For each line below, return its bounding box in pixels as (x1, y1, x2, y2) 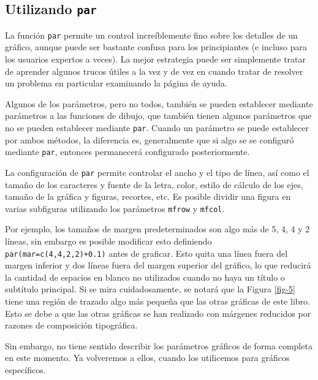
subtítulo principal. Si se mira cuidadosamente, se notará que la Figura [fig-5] (5, 283, 295, 295)
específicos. (5, 363, 46, 376)
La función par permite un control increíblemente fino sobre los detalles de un (5, 28, 298, 41)
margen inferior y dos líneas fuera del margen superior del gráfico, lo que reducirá (5, 259, 311, 272)
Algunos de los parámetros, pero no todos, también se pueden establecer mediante (5, 97, 313, 110)
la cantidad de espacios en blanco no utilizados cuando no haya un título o (5, 270, 285, 283)
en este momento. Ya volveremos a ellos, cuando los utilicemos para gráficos (5, 351, 290, 364)
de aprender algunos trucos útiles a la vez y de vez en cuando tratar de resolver (5, 64, 303, 77)
